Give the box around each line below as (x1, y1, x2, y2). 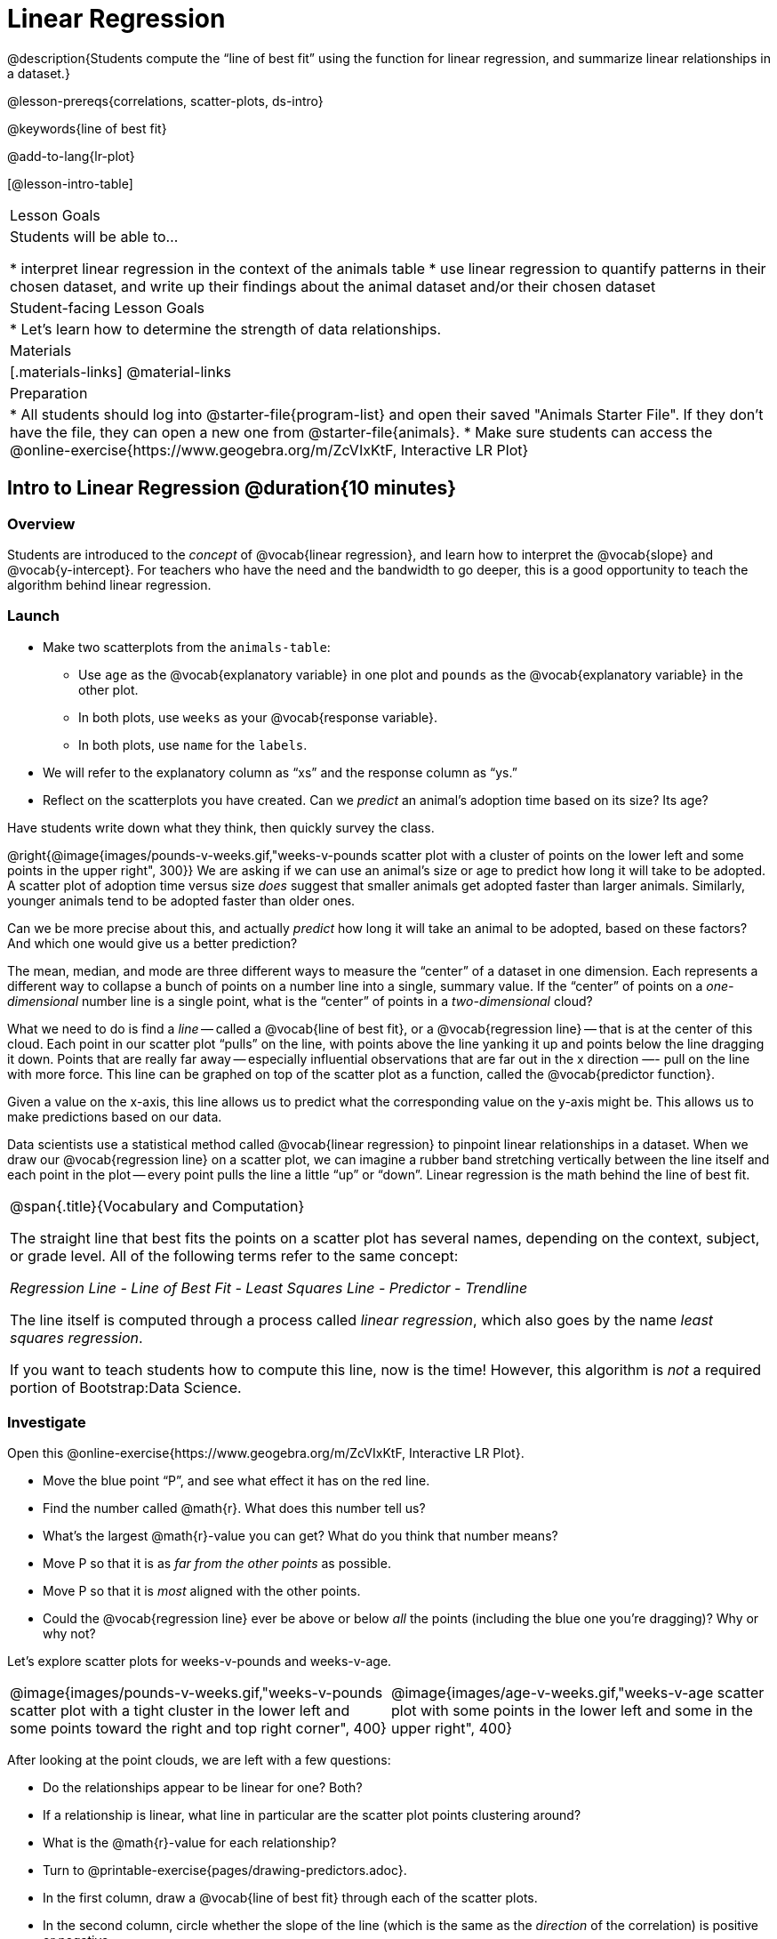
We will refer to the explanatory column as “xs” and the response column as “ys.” (43, 764, 517, 780)
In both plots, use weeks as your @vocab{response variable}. (78, 709, 438, 725)
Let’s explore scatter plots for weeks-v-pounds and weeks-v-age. (7, 1653, 392, 1669)
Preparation (10, 383, 88, 402)
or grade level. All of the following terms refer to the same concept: (10, 1246, 459, 1265)
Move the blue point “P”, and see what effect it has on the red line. (43, 1473, 430, 1489)
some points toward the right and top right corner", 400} (10, 1719, 387, 1738)
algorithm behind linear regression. (7, 576, 212, 592)
